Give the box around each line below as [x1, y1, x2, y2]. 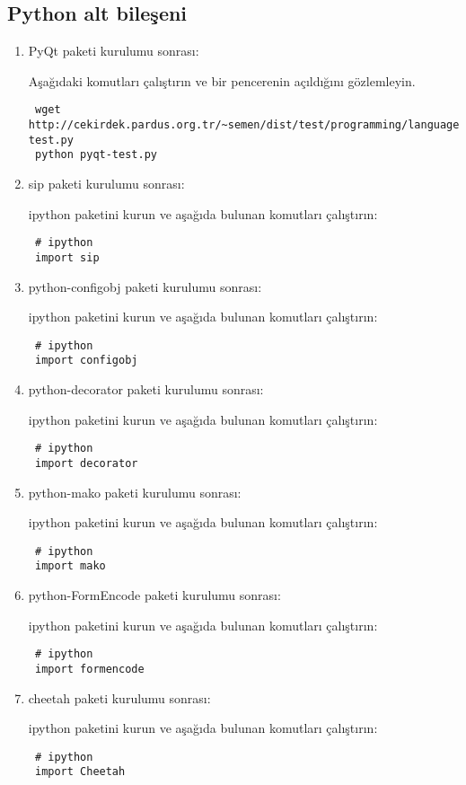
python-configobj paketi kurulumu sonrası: [28, 277, 262, 295]
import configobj [34, 354, 138, 367]
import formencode [34, 662, 145, 675]
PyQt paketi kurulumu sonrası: [28, 41, 199, 60]
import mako [34, 560, 106, 573]
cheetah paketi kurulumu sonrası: [28, 688, 211, 707]
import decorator [34, 456, 138, 470]
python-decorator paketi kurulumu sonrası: [28, 380, 264, 399]
